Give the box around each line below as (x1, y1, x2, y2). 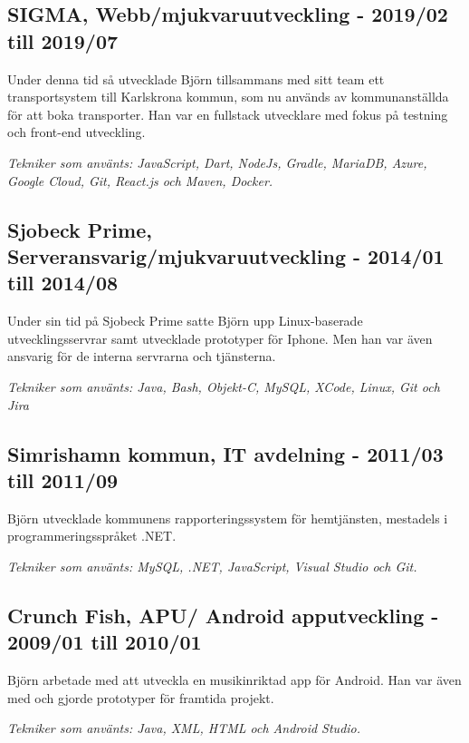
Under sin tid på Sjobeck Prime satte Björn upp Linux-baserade (7, 311, 363, 330)
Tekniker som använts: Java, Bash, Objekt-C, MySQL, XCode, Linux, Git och (7, 376, 440, 396)
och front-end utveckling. (7, 122, 146, 142)
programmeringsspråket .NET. (7, 526, 177, 545)
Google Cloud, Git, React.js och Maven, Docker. (7, 171, 273, 190)
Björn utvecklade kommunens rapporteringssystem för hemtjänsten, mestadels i (7, 508, 448, 527)
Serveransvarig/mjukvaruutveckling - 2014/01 (7, 241, 445, 269)
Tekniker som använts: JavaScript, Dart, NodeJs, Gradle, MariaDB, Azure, (7, 152, 427, 171)
